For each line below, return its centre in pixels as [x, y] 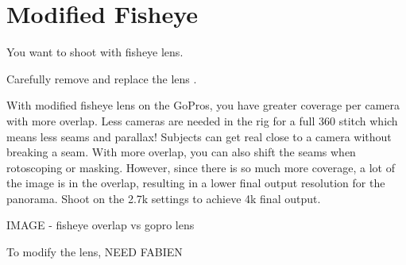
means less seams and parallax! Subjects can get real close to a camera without [199, 136]
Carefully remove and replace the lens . [102, 78]
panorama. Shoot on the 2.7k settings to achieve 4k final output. [164, 198]
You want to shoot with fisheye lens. [95, 52]
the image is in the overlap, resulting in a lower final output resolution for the [196, 183]
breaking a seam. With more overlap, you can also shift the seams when [181, 152]
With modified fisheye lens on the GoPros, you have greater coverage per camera [203, 105]
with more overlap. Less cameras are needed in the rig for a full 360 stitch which [202, 120]
